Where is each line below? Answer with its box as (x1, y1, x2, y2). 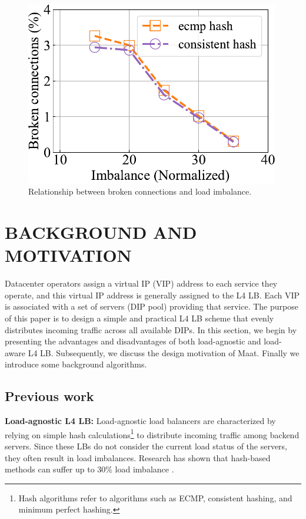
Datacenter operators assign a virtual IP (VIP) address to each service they (5, 277, 278, 290)
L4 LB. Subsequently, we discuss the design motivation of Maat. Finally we (28, 346, 300, 359)
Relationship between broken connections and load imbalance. (28, 185, 252, 198)
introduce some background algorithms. (5, 358, 147, 370)
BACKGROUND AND (5, 220, 197, 244)
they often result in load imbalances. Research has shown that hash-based (5, 451, 271, 464)
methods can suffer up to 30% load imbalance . (5, 463, 174, 475)
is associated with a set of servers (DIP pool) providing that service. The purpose (5, 300, 298, 313)
